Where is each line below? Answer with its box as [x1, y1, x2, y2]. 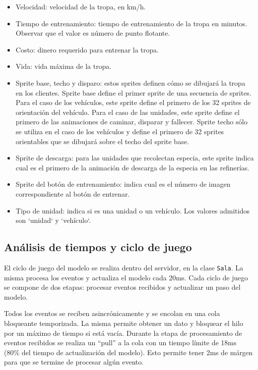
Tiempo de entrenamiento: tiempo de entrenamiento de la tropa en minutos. [15, 18, 248, 28]
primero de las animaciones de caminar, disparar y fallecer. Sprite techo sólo [15, 116, 248, 127]
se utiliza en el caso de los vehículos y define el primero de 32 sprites [15, 126, 224, 136]
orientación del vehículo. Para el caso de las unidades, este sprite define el [15, 106, 240, 117]
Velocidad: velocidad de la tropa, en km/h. [15, 1, 146, 11]
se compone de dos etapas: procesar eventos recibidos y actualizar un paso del [4, 282, 241, 292]
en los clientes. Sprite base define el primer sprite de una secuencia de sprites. [15, 87, 252, 98]
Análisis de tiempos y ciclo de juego [4, 239, 192, 255]
